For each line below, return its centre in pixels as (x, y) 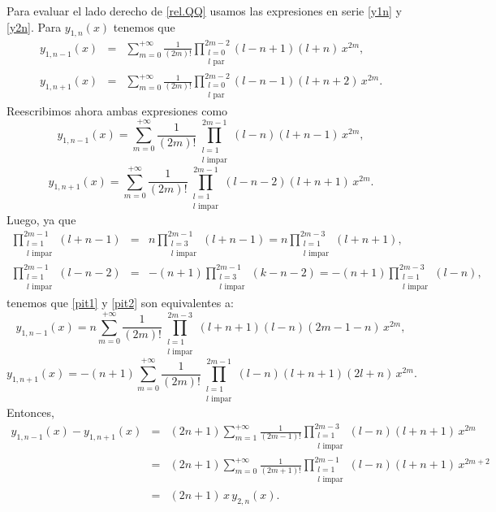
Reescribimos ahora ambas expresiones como (117, 110)
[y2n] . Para (34, 26)
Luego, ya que (41, 220)
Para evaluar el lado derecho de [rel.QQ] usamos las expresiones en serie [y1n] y (204, 11)
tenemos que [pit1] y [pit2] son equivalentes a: (120, 303)
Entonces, (30, 412)
